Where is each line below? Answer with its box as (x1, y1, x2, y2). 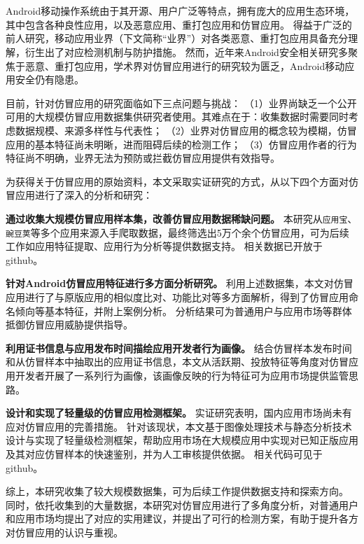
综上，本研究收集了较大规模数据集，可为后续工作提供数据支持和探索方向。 (6, 484, 349, 498)
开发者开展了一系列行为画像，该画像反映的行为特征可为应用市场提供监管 (15, 368, 349, 382)
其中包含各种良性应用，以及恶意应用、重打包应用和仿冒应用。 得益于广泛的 (6, 17, 352, 32)
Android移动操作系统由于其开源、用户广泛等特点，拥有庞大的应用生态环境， (6, 4, 355, 18)
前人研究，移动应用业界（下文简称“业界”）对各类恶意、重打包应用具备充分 (6, 31, 349, 46)
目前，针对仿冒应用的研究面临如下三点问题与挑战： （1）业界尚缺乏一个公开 (6, 95, 357, 110)
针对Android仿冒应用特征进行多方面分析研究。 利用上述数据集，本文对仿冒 (6, 276, 353, 291)
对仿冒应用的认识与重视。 (6, 524, 123, 539)
